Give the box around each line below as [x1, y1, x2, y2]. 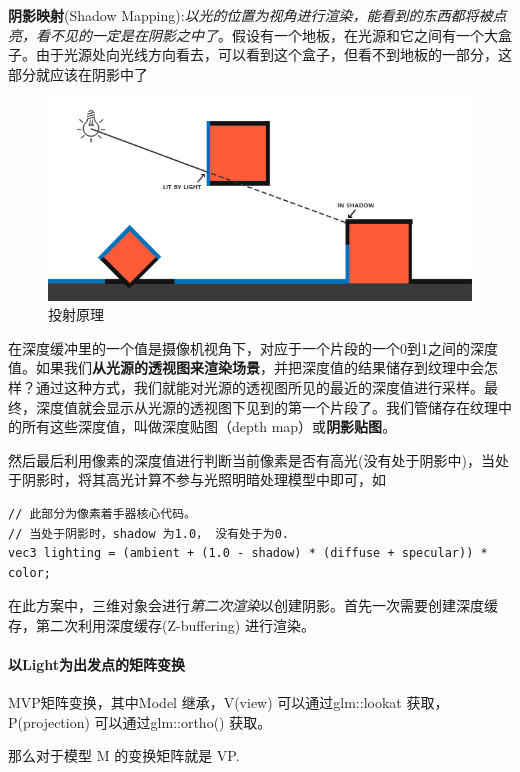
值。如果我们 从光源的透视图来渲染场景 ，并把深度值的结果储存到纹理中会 [8, 357, 484, 378]
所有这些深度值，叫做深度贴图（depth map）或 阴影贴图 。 [21, 416, 397, 437]
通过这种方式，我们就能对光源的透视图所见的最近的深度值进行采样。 [35, 376, 484, 397]
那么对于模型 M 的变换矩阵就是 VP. [8, 745, 240, 766]
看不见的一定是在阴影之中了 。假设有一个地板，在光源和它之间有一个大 [35, 24, 498, 45]
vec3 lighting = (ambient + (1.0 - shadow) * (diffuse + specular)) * [8, 546, 488, 561]
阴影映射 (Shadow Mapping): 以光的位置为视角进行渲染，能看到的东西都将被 [8, 5, 493, 25]
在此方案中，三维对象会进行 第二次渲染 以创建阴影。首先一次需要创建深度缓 [8, 595, 498, 616]
